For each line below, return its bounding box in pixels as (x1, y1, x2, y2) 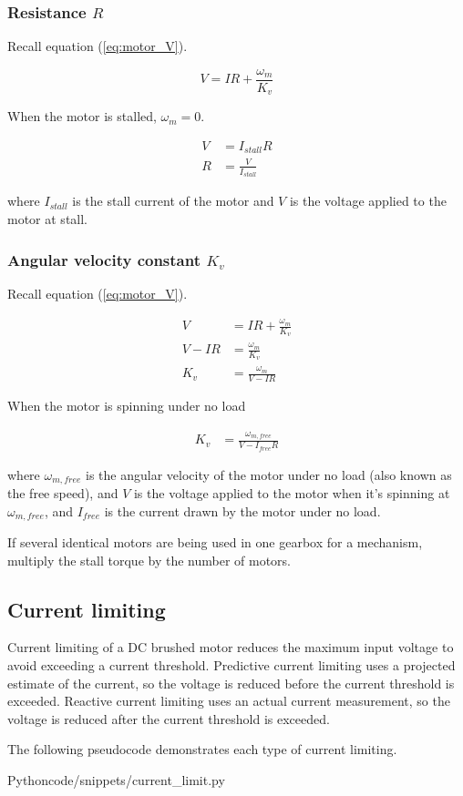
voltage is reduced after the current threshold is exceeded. (7, 709, 330, 728)
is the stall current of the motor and (72, 191, 274, 210)
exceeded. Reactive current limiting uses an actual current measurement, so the (7, 691, 450, 710)
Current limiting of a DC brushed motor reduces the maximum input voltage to (7, 638, 454, 657)
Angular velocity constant (7, 248, 201, 270)
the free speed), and (7, 484, 118, 502)
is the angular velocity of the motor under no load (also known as (86, 464, 452, 484)
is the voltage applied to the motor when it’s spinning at (133, 484, 450, 502)
